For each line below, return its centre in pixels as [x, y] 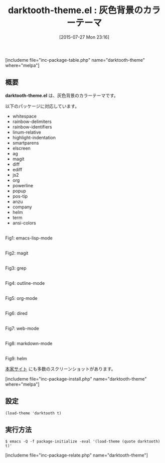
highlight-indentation [34, 137]
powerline [23, 185]
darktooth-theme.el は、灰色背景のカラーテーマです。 [62, 95]
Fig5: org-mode [21, 298]
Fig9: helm [16, 358]
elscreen [22, 148]
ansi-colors [24, 223]
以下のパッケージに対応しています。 [42, 106]
